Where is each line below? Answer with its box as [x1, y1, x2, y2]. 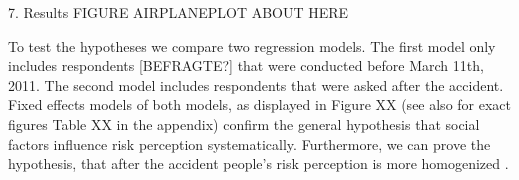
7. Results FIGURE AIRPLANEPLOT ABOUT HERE [8, 2, 349, 22]
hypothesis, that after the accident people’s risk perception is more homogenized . [8, 153, 509, 174]
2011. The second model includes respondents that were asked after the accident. [8, 74, 504, 95]
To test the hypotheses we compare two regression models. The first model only [8, 35, 496, 56]
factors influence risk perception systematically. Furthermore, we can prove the [8, 133, 491, 154]
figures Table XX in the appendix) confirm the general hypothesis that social [8, 113, 480, 134]
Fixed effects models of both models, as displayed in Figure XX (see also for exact [8, 94, 512, 115]
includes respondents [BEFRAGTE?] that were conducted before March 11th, [8, 55, 484, 76]
